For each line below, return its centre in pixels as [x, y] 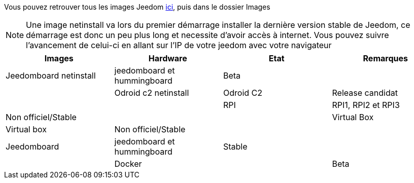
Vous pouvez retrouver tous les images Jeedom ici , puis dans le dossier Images [137, 7]
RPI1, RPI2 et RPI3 [366, 105]
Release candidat [365, 93]
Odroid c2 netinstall [152, 93]
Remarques [385, 58]
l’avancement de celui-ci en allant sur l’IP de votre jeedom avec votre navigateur [179, 45]
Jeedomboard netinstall [51, 76]
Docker [128, 164]
